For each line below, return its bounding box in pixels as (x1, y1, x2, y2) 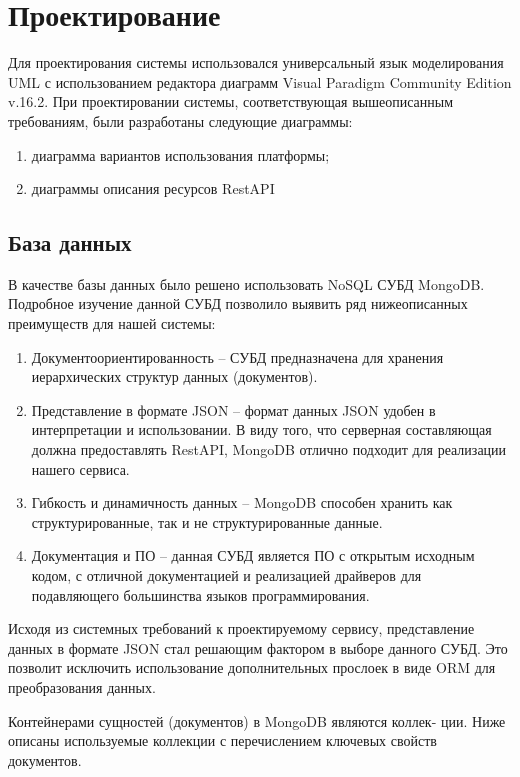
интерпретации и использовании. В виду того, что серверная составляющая (31, 419, 492, 440)
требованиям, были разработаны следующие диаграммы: (8, 110, 353, 131)
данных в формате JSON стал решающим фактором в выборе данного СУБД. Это (8, 637, 508, 658)
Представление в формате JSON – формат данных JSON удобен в (31, 399, 436, 420)
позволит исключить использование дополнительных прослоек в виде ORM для (8, 657, 496, 678)
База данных (8, 227, 132, 258)
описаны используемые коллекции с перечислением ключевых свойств (8, 730, 437, 751)
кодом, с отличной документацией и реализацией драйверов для (31, 565, 422, 586)
